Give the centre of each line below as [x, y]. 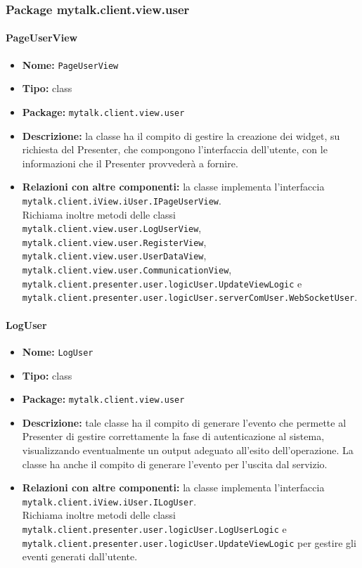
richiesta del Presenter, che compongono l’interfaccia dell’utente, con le [175, 149]
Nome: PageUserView [70, 64]
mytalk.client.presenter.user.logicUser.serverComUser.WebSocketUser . [190, 297]
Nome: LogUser [58, 351]
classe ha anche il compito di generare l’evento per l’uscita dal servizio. [175, 464]
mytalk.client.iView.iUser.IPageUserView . [122, 200]
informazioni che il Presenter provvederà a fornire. [130, 163]
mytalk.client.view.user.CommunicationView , [127, 270]
